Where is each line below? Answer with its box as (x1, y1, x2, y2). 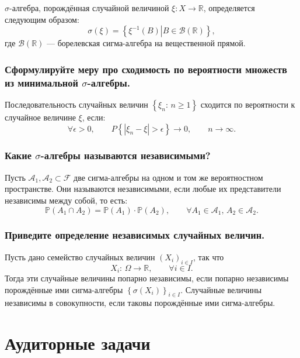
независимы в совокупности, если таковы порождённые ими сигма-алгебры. (5, 297, 275, 309)
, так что (193, 250, 224, 263)
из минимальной (5, 75, 78, 89)
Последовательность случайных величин (5, 98, 148, 110)
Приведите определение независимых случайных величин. (5, 228, 265, 242)
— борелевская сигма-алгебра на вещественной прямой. (47, 37, 246, 49)
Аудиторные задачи (5, 331, 151, 355)
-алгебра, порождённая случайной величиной (9, 2, 169, 13)
